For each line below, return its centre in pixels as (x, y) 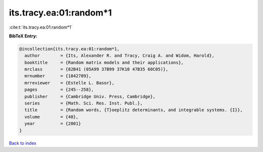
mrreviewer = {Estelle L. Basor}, (69, 83)
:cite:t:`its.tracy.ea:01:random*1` (41, 27)
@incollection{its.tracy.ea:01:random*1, (69, 49)
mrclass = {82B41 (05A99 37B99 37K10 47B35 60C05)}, (96, 69)
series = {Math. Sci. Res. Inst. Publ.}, (84, 103)
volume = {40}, (52, 117)
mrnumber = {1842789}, (58, 76)
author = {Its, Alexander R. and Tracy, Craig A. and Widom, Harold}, (120, 56)
